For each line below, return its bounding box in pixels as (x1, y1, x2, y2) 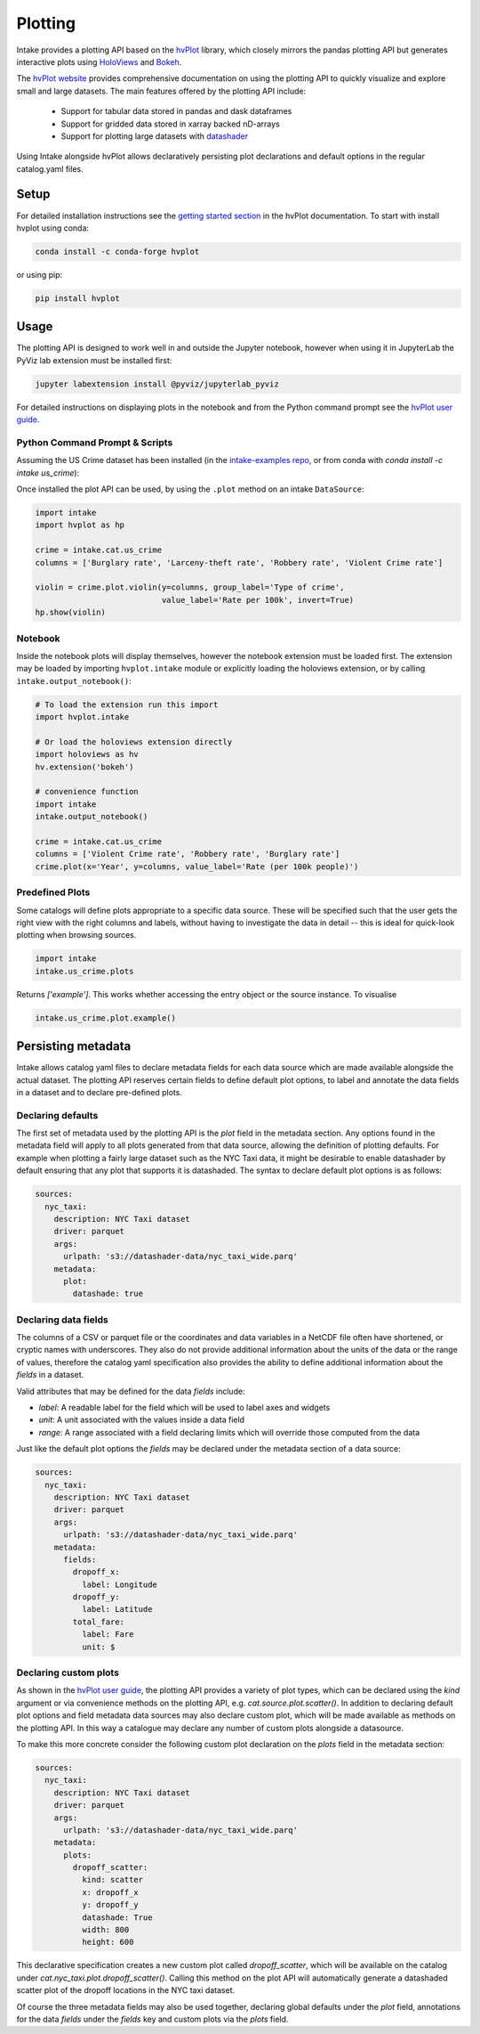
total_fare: (72, 1616, 124, 1627)
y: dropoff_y (81, 1900, 140, 1910)
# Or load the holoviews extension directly (35, 736, 233, 747)
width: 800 (81, 1924, 130, 1935)
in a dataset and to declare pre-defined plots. (16, 1086, 182, 1097)
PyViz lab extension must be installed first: (16, 354, 172, 365)
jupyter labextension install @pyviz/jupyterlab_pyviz (35, 378, 279, 389)
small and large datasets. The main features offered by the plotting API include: (16, 85, 307, 96)
